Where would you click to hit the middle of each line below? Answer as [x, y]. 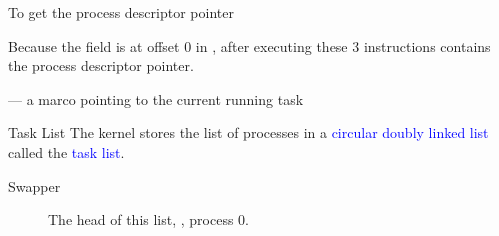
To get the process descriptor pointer [121, 12]
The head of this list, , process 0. [148, 219]
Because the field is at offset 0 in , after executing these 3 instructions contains [249, 45]
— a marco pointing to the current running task [156, 98]
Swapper [34, 185]
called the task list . [66, 151]
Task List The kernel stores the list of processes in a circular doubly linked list [248, 132]
